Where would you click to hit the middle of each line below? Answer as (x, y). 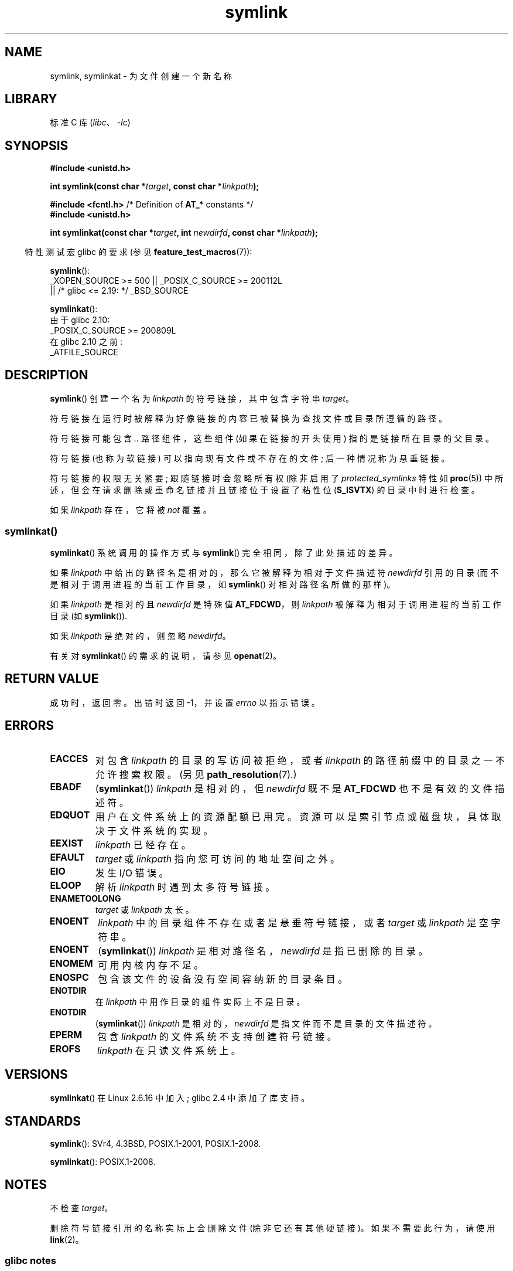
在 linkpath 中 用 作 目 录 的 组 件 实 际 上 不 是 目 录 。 (200, 1001)
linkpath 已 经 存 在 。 (143, 844)
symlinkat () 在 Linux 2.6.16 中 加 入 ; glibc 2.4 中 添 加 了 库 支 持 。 (180, 1098)
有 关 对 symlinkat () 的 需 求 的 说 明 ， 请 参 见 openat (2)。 (165, 655)
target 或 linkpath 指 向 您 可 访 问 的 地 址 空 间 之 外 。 (218, 859)
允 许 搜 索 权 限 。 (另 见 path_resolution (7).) (196, 774)
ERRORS (30, 726)
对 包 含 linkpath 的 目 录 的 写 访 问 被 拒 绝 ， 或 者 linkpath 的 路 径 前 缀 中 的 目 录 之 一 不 (300, 760)
